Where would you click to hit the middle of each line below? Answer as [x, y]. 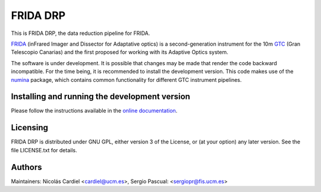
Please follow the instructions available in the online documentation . [94, 111]
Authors [26, 167]
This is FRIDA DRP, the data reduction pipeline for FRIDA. [81, 33]
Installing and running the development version [100, 97]
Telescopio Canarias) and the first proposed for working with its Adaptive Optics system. [120, 52]
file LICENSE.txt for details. [44, 150]
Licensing [30, 128]
